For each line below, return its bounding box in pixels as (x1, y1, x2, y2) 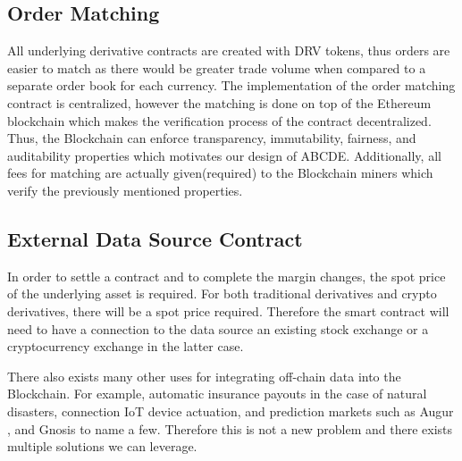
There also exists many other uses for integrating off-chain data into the (7, 366, 401, 385)
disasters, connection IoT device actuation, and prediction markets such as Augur (7, 401, 454, 420)
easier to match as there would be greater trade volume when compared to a (7, 58, 426, 77)
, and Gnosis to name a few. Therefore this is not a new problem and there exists (7, 419, 453, 438)
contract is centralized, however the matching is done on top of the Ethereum (7, 93, 432, 112)
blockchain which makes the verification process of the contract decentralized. (7, 111, 432, 130)
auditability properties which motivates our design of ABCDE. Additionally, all (7, 146, 441, 164)
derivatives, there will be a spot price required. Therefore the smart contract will (7, 301, 449, 320)
